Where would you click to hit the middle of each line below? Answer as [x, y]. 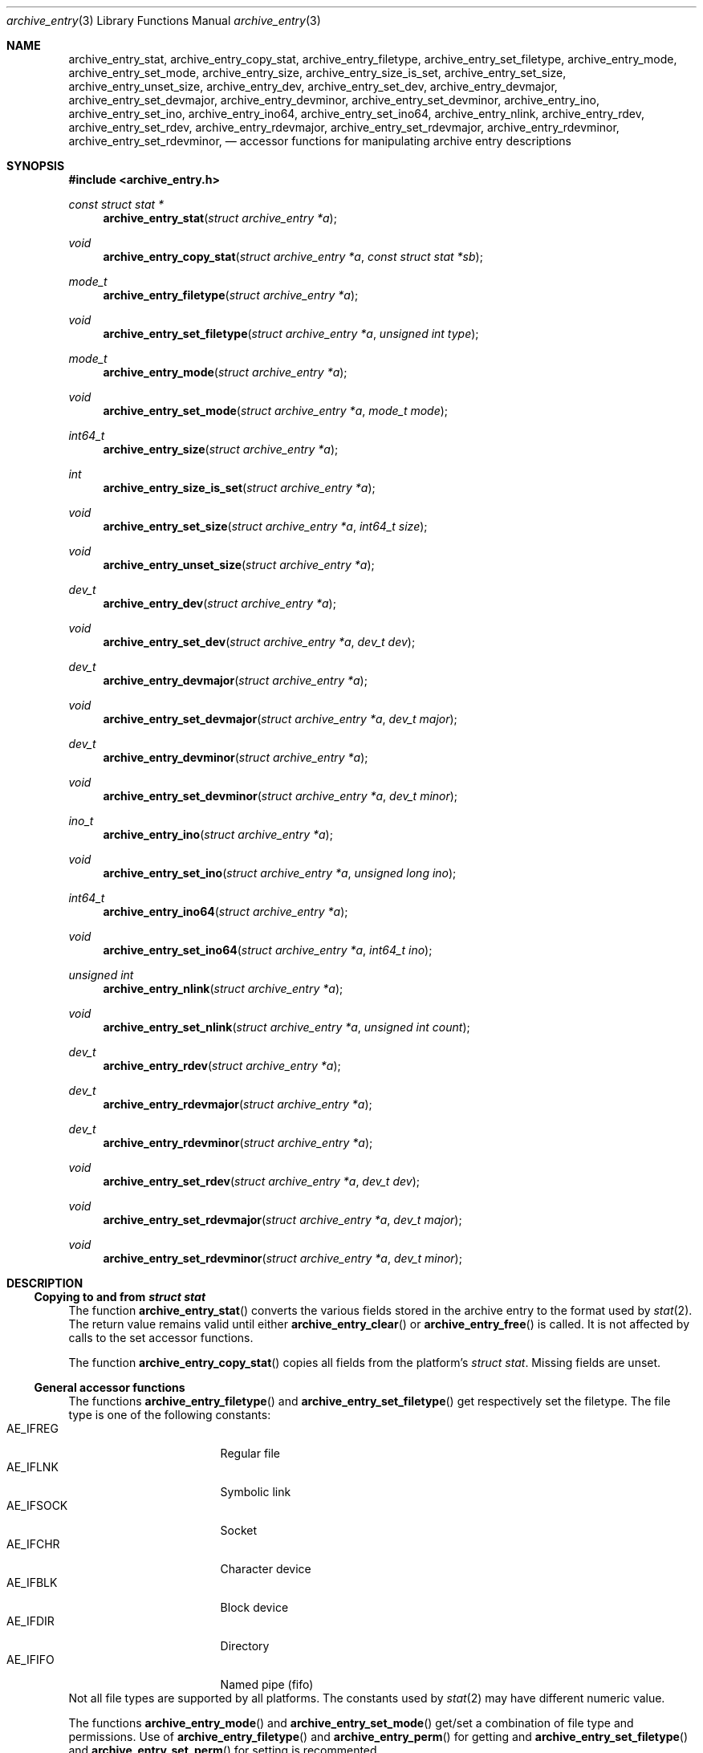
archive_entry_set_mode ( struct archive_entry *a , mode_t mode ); [276, 411]
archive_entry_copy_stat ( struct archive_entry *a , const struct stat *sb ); [293, 256]
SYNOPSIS [36, 166]
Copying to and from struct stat [120, 1297]
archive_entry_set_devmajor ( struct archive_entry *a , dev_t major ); [280, 719]
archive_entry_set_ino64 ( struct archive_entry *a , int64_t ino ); [268, 950]
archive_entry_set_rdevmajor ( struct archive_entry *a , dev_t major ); [282, 1220]
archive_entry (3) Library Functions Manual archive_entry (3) [164, 20]
